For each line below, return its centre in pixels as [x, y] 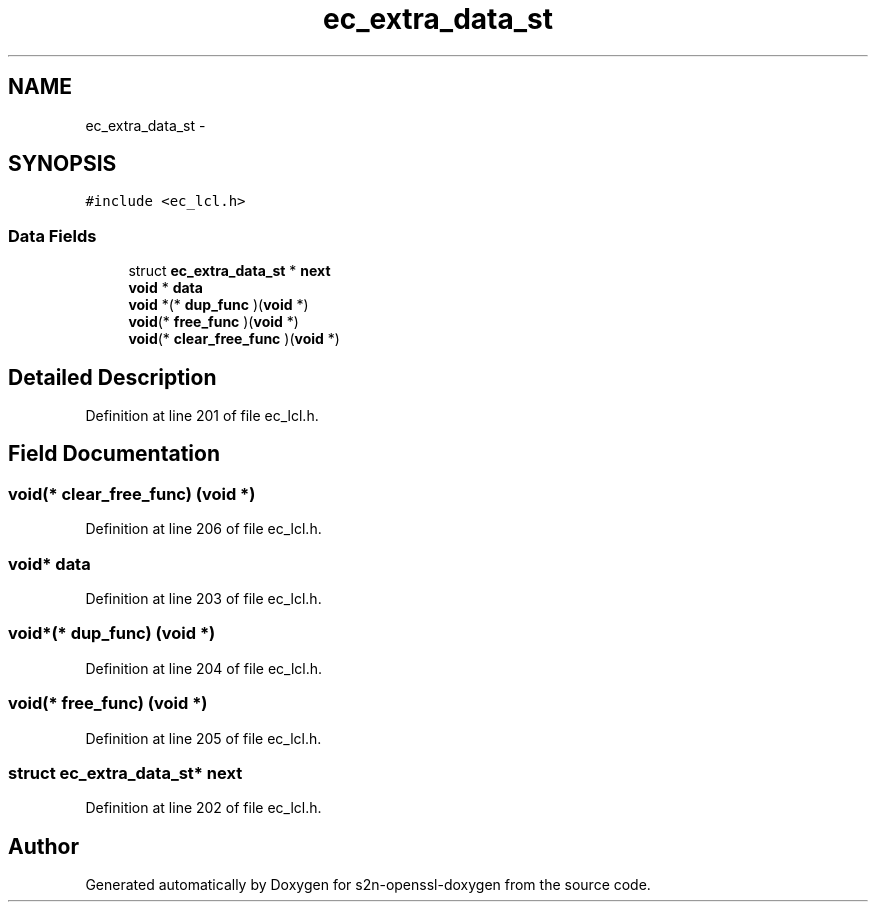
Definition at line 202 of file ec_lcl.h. [203, 808]
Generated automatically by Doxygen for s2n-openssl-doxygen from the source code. [368, 885]
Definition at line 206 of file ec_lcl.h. [203, 529]
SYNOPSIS [62, 164]
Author [43, 846]
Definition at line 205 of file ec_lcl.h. [203, 738]
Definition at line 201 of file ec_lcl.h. [202, 416]
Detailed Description [112, 377]
